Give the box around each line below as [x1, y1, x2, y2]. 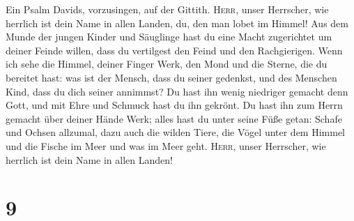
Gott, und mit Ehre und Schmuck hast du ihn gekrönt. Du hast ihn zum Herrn [6, 98, 343, 112]
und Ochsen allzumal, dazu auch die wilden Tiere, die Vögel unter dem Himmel [6, 125, 346, 139]
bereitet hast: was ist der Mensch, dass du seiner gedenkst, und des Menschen [6, 70, 337, 84]
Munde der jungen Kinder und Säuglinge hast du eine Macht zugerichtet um [6, 29, 332, 44]
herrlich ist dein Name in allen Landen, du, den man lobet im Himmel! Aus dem [6, 15, 348, 30]
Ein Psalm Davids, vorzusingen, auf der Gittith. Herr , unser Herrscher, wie [6, 2, 329, 16]
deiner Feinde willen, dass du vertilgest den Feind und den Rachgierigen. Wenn [6, 43, 343, 57]
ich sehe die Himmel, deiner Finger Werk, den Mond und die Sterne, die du [6, 56, 328, 71]
